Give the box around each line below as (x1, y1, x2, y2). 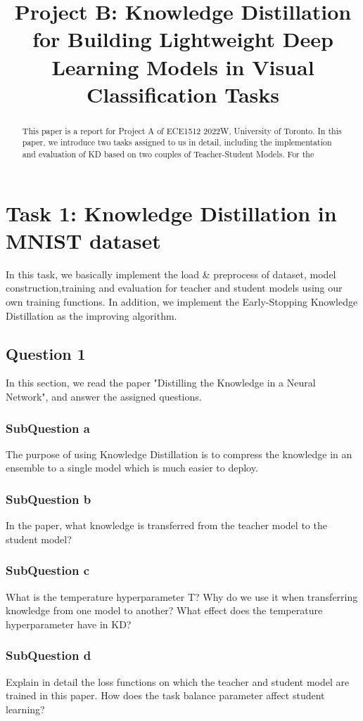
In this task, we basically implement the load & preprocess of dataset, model (6, 266, 336, 281)
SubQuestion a (6, 419, 90, 436)
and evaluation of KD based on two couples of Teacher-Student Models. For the (22, 148, 314, 160)
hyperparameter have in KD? (6, 616, 132, 631)
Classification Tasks (86, 79, 279, 108)
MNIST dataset (6, 226, 161, 254)
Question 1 (6, 342, 86, 364)
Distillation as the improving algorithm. (6, 308, 177, 323)
